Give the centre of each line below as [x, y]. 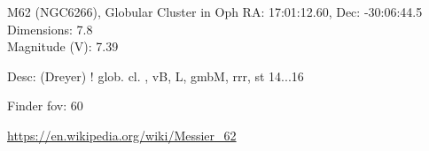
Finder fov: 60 [45, 106]
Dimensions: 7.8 [50, 29]
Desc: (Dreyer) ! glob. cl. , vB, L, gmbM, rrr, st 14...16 [156, 75]
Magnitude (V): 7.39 [63, 46]
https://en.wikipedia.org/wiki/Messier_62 [122, 135]
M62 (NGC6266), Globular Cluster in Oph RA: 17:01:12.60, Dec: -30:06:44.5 [215, 11]
